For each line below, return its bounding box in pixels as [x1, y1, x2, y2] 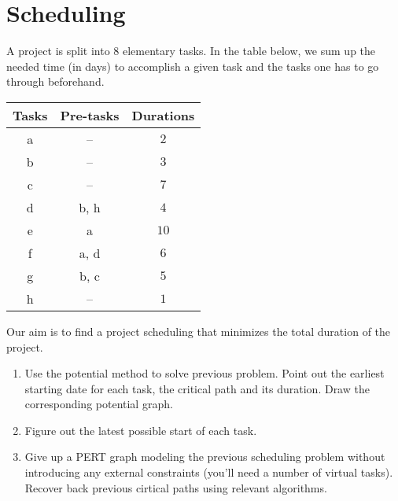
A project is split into [6, 42, 110, 59]
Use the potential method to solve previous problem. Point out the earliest [24, 365, 385, 381]
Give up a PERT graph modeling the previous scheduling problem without [24, 448, 385, 465]
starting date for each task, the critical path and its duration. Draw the [24, 380, 370, 396]
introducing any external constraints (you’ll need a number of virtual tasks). [24, 464, 393, 481]
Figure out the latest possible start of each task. [24, 422, 257, 438]
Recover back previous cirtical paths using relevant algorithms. [24, 479, 327, 495]
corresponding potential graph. [24, 396, 173, 412]
